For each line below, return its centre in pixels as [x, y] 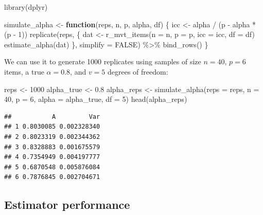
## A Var [52, 117]
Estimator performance [67, 204]
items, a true [24, 71]
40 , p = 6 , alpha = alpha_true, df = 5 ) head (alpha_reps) [96, 99]
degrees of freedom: [138, 71]
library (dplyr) [26, 7]
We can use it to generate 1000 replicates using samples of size [103, 61]
